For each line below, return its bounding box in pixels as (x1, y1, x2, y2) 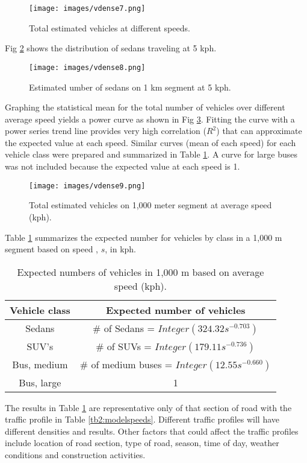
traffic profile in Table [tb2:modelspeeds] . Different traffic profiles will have (5, 413, 280, 426)
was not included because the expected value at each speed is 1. (5, 160, 240, 173)
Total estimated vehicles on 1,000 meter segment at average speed (29, 199, 272, 211)
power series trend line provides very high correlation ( (5, 124, 206, 137)
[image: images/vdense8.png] (29, 63, 146, 72)
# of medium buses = (79, 357, 173, 371)
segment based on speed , (5, 243, 98, 255)
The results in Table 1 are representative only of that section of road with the (5, 401, 292, 414)
